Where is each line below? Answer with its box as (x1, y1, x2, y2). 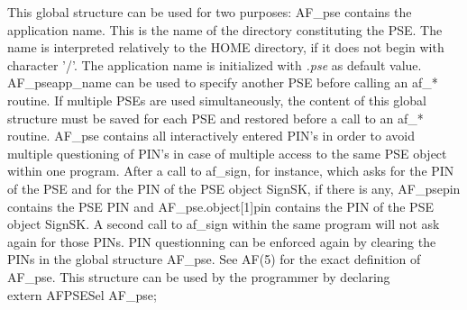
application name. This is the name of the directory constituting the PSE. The (7, 20, 443, 39)
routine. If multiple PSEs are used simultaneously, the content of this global (7, 90, 426, 109)
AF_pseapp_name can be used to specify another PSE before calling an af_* (7, 73, 438, 92)
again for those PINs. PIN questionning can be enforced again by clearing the (7, 232, 436, 251)
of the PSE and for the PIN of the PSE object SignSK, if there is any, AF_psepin (7, 178, 461, 197)
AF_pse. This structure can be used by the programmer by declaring (7, 267, 390, 286)
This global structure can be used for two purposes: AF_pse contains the (7, 3, 412, 21)
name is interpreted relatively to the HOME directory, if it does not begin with (7, 38, 444, 57)
